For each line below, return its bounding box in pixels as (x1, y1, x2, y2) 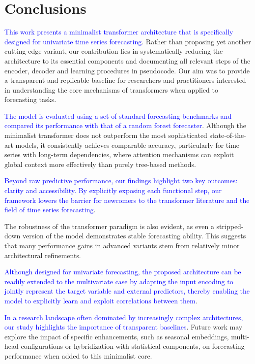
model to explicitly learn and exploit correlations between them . (4, 295, 198, 305)
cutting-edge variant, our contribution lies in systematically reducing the (4, 46, 223, 56)
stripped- (216, 221, 244, 231)
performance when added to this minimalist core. (4, 350, 152, 361)
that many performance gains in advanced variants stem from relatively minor (4, 240, 240, 250)
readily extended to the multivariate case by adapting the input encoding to (4, 276, 233, 286)
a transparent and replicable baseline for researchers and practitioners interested (4, 75, 246, 85)
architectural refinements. (4, 250, 81, 260)
